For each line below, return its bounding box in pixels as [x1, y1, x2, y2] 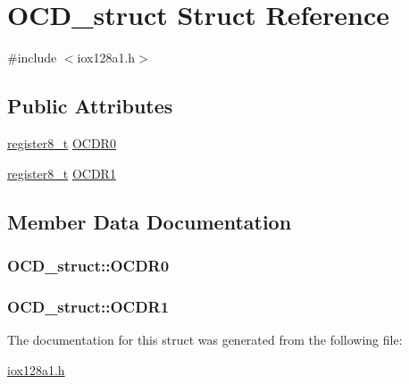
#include [7, 48, 57, 67]
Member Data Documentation [7, 207, 292, 235]
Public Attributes [7, 92, 173, 120]
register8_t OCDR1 [7, 163, 116, 182]
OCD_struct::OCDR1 [7, 295, 170, 317]
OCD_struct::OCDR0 [7, 254, 170, 276]
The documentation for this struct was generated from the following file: [7, 330, 403, 348]
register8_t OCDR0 [7, 133, 116, 152]
